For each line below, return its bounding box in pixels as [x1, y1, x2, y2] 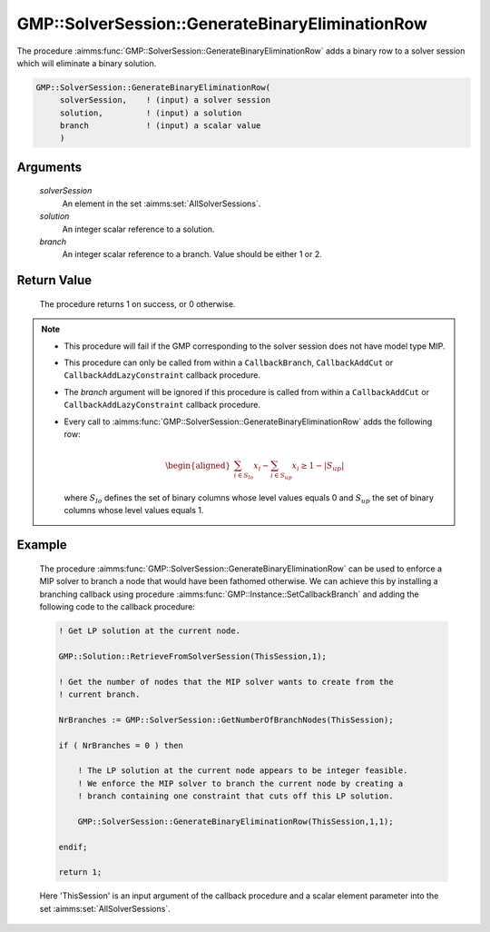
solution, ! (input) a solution [59, 107, 242, 118]
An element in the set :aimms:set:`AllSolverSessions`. [62, 198, 261, 209]
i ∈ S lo [233, 471, 254, 481]
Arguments [16, 159, 83, 174]
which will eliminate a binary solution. [16, 57, 157, 68]
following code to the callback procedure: [39, 601, 195, 612]
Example [16, 537, 67, 553]
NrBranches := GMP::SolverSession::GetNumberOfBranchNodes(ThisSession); [58, 714, 394, 725]
